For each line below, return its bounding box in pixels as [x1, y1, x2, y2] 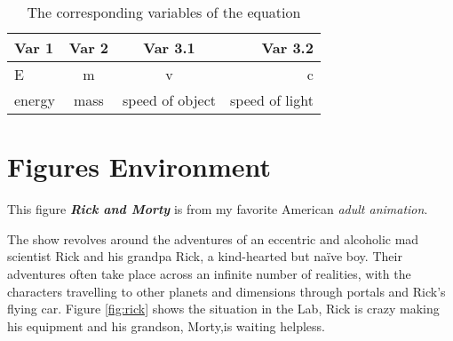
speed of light [230, 90, 314, 110]
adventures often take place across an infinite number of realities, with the [7, 264, 411, 282]
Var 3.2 [261, 37, 314, 58]
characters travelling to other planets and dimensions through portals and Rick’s [7, 282, 446, 300]
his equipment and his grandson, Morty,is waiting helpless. [7, 316, 325, 335]
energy [14, 90, 55, 110]
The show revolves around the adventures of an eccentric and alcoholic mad [7, 229, 419, 248]
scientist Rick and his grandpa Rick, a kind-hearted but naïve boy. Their [7, 247, 402, 266]
